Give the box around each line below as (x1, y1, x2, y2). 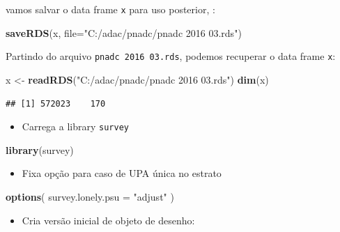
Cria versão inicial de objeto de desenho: (22, 212, 195, 227)
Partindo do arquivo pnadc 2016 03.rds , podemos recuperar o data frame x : (6, 49, 336, 63)
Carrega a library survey (22, 119, 129, 134)
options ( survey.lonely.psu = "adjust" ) (6, 189, 174, 203)
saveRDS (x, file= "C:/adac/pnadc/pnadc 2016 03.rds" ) (6, 25, 242, 40)
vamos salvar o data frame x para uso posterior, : (6, 2, 215, 16)
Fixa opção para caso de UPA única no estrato (22, 166, 222, 180)
